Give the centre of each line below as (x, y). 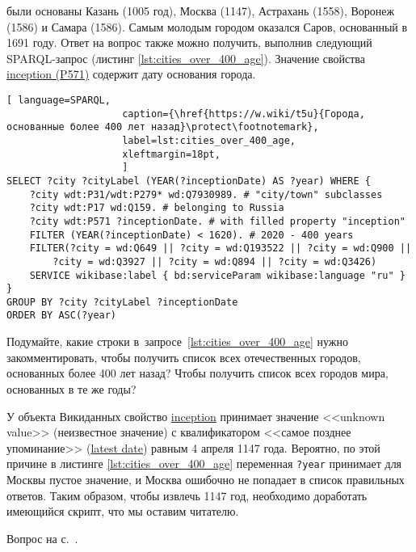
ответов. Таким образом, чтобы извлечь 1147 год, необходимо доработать (187, 495)
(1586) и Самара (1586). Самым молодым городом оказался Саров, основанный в (207, 26)
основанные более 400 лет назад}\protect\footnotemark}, (163, 127)
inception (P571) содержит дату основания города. (131, 74)
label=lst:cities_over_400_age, (209, 140)
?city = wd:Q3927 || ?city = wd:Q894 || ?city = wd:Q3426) (215, 261)
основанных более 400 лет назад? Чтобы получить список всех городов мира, (197, 373)
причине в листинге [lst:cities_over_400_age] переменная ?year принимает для (204, 464)
